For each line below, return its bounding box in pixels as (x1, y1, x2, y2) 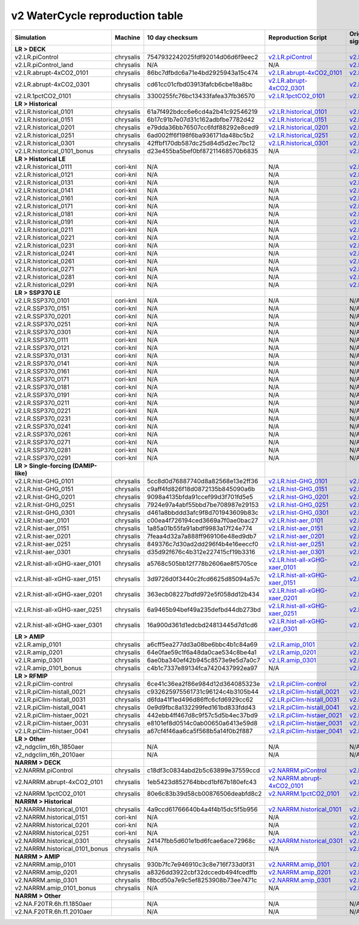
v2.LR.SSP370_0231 (14, 414, 71, 423)
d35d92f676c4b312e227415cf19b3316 (147, 547, 255, 556)
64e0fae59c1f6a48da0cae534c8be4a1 (147, 648, 257, 656)
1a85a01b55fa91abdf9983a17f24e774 (147, 524, 252, 532)
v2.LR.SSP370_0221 (14, 406, 71, 415)
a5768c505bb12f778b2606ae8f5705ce (147, 559, 257, 568)
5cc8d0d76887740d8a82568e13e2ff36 (147, 477, 258, 485)
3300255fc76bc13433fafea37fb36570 (147, 92, 255, 100)
